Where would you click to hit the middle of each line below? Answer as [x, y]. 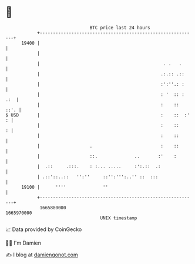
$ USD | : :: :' [98, 115]
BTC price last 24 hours [120, 28]
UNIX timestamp [119, 218]
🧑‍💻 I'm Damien [23, 243]
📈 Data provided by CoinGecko [44, 229]
